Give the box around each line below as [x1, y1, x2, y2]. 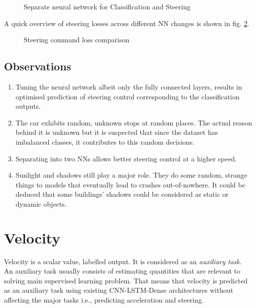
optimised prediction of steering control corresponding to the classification [15, 91, 240, 101]
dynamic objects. [15, 198, 67, 209]
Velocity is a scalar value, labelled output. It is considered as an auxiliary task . [4, 256, 242, 266]
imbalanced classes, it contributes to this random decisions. [15, 136, 195, 147]
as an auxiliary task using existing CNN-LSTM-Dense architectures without [4, 285, 233, 295]
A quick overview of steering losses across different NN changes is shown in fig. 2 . [4, 18, 250, 28]
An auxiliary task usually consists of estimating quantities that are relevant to [4, 266, 240, 276]
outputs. [15, 101, 41, 111]
